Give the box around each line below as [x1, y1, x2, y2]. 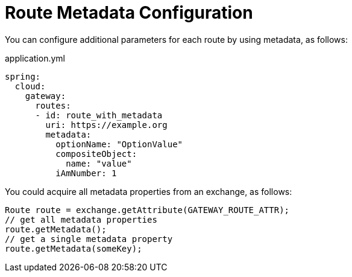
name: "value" [66, 158, 132, 168]
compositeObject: [55, 148, 137, 159]
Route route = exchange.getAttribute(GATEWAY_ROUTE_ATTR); [5, 205, 290, 215]
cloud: [14, 81, 46, 91]
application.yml [5, 53, 65, 63]
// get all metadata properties [5, 214, 157, 224]
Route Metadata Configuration [5, 2, 253, 23]
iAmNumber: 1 [55, 168, 117, 178]
